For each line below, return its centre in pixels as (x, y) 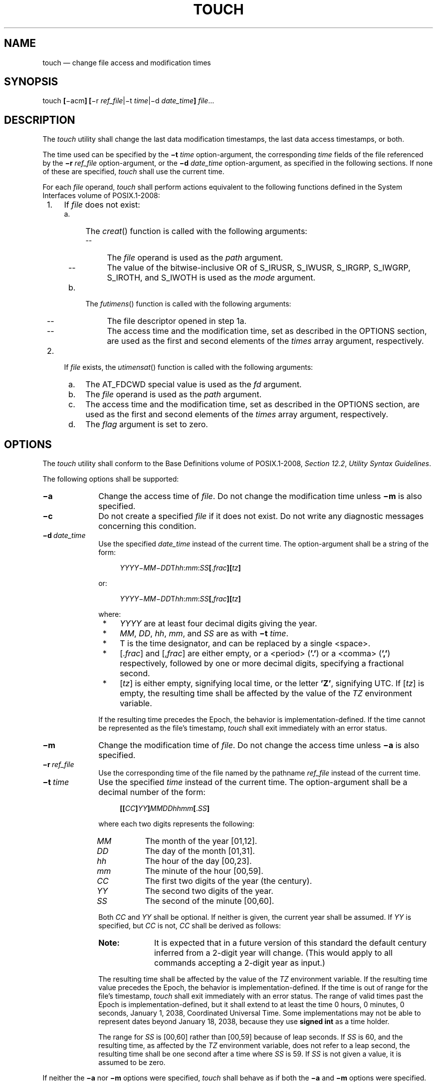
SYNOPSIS (31, 82)
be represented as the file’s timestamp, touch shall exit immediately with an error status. (243, 728)
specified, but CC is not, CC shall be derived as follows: (190, 926)
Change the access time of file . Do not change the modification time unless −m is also (260, 496)
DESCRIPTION (40, 120)
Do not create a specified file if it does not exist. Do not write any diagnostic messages (261, 516)
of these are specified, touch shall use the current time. (133, 172)
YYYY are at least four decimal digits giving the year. (218, 624)
